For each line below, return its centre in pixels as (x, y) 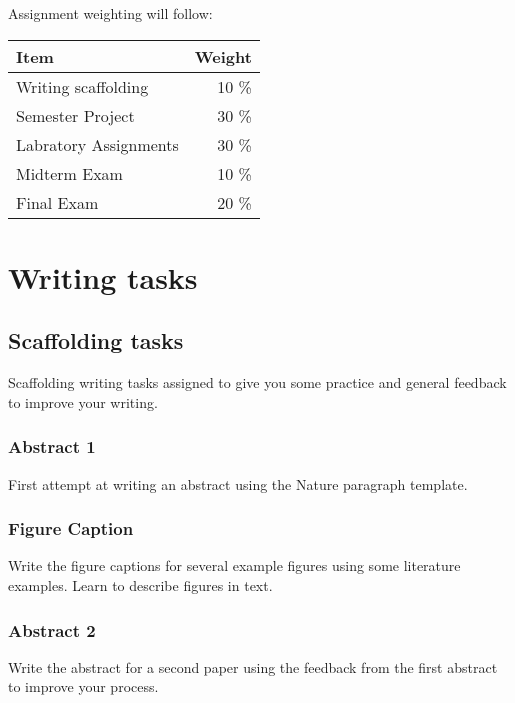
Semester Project (75, 115)
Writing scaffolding (82, 86)
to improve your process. (83, 686)
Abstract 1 (52, 446)
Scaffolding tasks (96, 340)
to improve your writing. (83, 401)
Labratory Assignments (97, 144)
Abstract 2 (52, 629)
